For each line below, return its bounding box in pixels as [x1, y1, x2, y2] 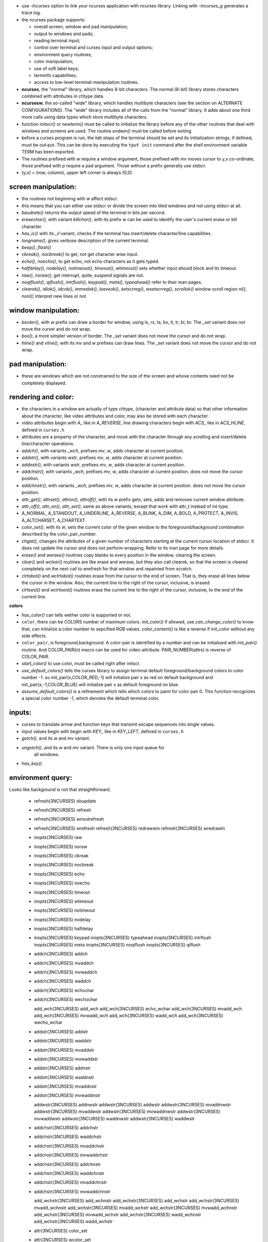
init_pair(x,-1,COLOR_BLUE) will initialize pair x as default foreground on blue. [21, 681, 180, 688]
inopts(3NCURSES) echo [34, 871, 85, 877]
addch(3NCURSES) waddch [34, 978, 91, 984]
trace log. [21, 10, 42, 16]
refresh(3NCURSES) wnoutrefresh [34, 816, 104, 822]
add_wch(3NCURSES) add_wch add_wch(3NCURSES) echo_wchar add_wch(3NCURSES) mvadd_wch [34, 1006, 243, 1011]
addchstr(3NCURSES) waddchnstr [34, 1170, 105, 1176]
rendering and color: [9, 393, 74, 401]
